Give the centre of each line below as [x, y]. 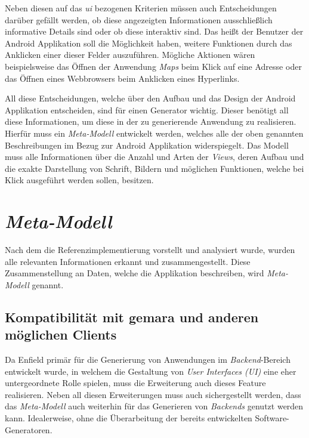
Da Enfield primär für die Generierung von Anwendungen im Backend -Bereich [148, 359]
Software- [272, 417]
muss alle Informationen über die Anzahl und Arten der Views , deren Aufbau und [154, 157]
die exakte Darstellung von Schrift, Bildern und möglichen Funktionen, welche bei [154, 168]
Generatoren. [29, 429]
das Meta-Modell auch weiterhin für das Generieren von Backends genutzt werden [154, 406]
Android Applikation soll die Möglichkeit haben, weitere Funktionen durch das [149, 43]
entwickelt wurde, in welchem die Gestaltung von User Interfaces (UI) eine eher [151, 371]
